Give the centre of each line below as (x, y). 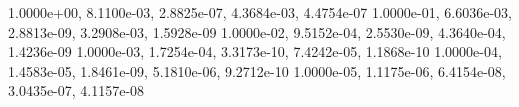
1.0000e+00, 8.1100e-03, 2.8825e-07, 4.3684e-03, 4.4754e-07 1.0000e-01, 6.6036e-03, (260, 12)
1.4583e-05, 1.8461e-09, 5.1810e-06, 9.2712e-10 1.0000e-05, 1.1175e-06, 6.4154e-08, (257, 70)
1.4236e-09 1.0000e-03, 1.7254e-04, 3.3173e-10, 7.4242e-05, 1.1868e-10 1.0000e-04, (255, 51)
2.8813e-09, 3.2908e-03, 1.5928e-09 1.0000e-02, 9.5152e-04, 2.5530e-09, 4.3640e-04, (257, 31)
